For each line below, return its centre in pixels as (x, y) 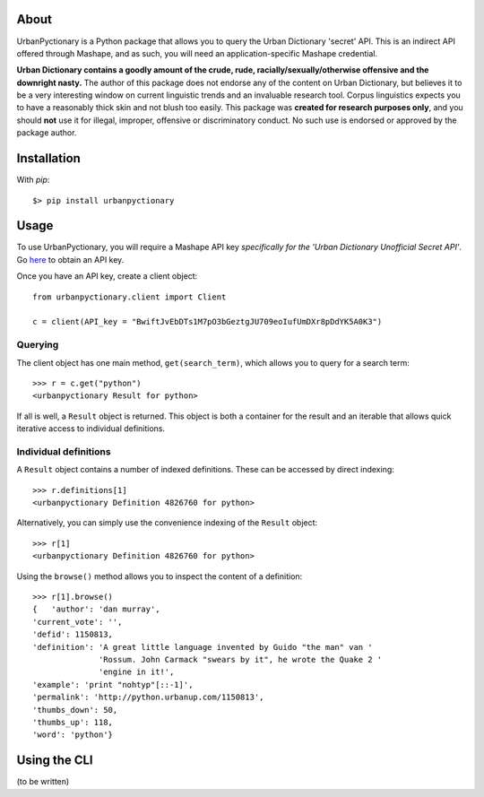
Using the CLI (55, 761)
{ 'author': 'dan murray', (96, 609)
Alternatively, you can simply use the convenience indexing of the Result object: (167, 523)
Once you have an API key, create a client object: (107, 276)
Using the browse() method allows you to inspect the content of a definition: (160, 576)
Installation (48, 158)
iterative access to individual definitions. (91, 429)
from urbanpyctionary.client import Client (130, 297)
